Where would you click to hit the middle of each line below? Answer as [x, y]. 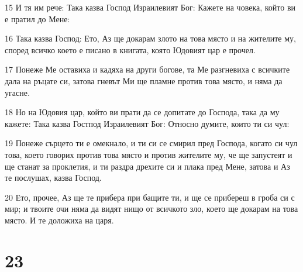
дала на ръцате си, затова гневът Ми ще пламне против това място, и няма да [144, 80]
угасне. [17, 92]
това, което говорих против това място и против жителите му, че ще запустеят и [149, 154]
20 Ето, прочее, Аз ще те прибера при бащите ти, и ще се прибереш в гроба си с [150, 197]
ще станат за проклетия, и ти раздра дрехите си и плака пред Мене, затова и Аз [147, 166]
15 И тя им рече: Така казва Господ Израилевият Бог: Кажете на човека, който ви [150, 7]
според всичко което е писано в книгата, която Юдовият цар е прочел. [130, 49]
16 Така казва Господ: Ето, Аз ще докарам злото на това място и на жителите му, [150, 38]
